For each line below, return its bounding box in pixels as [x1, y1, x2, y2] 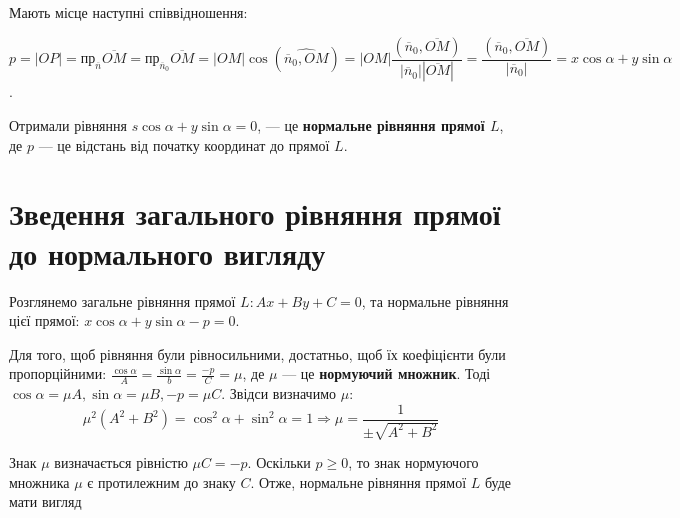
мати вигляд [9, 491, 82, 512]
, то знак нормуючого [348, 452, 479, 473]
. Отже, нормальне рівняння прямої [250, 471, 467, 492]
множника [9, 471, 70, 492]
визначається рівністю [54, 452, 188, 473]
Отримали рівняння [9, 115, 127, 136]
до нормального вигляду [9, 232, 326, 273]
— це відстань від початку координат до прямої [38, 134, 330, 155]
